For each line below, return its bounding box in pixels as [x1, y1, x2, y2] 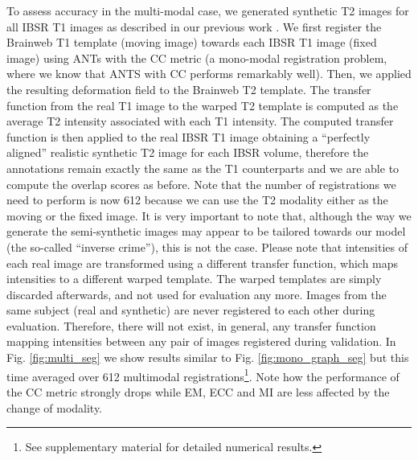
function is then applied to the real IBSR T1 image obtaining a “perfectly [6, 128, 371, 145]
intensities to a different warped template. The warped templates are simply [6, 270, 382, 287]
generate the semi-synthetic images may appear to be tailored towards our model [6, 223, 406, 240]
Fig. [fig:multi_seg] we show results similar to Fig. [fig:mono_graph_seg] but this [6, 349, 409, 366]
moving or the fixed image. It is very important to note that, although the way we [6, 207, 412, 224]
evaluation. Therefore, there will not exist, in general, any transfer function [6, 317, 376, 334]
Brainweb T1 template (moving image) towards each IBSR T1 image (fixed [6, 34, 377, 51]
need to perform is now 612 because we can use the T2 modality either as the [6, 191, 388, 208]
